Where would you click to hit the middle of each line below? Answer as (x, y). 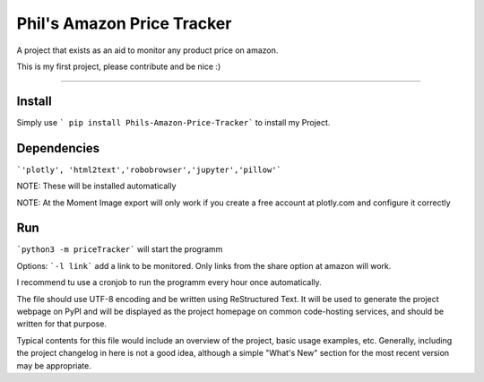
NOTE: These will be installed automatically (96, 186)
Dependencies (58, 148)
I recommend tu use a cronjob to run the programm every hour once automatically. (169, 282)
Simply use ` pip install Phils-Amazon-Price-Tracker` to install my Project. (173, 122)
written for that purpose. (62, 324)
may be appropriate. (54, 365)
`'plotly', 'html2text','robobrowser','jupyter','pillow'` (149, 169)
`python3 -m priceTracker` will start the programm (120, 249)
